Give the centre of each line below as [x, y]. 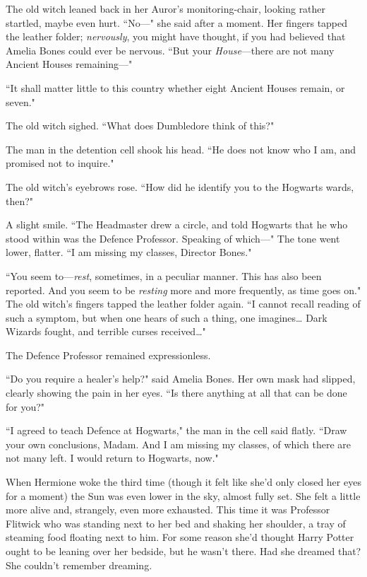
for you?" [25, 406]
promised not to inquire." [60, 163]
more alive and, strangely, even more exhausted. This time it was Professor [168, 509]
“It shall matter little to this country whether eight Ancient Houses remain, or [175, 87]
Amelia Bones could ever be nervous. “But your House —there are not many [170, 50]
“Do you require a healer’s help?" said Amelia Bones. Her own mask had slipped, [181, 379]
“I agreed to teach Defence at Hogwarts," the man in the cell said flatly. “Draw [176, 430]
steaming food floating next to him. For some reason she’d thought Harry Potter [180, 537]
